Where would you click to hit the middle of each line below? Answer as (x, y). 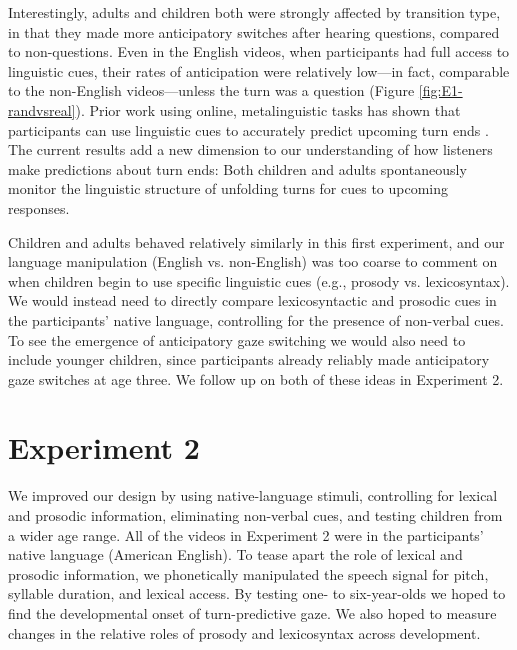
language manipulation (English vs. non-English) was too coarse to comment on (253, 261)
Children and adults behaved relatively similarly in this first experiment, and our (256, 241)
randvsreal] (42, 109)
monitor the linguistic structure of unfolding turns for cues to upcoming (228, 188)
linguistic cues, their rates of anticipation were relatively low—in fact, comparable (259, 70)
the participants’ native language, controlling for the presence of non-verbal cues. (256, 319)
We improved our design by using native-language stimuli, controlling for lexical (253, 495)
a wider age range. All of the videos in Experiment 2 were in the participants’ (246, 534)
